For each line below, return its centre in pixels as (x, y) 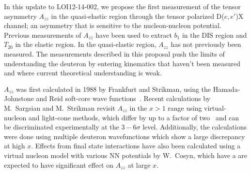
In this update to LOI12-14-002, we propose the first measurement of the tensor (122, 6)
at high (15, 146)
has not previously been (206, 44)
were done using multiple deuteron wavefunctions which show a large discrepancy (125, 136)
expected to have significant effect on (59, 165)
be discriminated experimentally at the (62, 127)
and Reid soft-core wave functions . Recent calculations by (123, 98)
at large (139, 165)
